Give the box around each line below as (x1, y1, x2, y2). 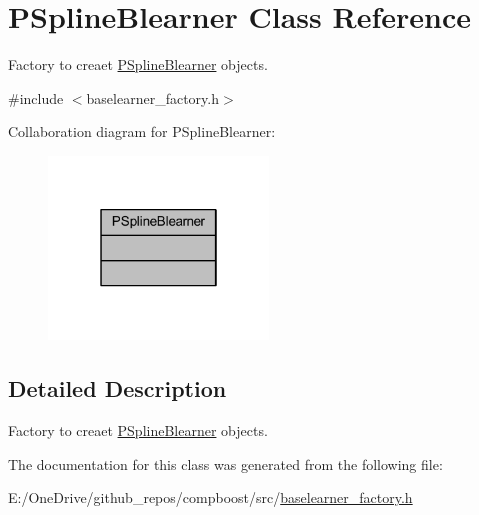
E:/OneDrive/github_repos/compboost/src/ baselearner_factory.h (8, 487, 413, 508)
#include (8, 87, 64, 108)
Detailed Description (8, 373, 227, 404)
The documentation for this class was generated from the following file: (8, 453, 443, 474)
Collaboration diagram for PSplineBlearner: (8, 121, 276, 142)
